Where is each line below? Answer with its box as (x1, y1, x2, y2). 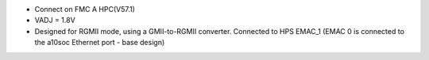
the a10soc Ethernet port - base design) (34, 38, 165, 47)
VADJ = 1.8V (34, 16, 75, 25)
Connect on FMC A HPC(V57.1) (34, 5, 135, 13)
